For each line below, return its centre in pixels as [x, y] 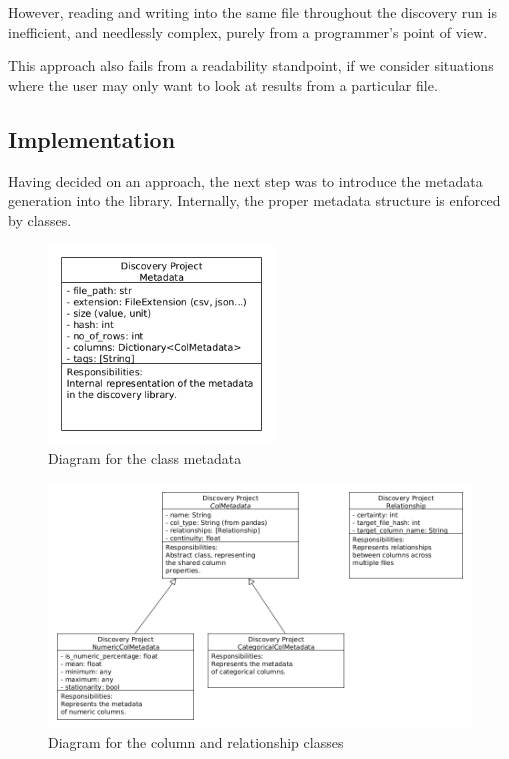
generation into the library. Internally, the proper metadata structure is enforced [254, 200]
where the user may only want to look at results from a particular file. [223, 84]
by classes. [40, 219]
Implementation [92, 138]
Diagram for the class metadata [145, 458]
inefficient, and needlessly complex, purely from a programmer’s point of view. [248, 31]
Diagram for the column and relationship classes [196, 742]
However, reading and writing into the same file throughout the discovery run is [252, 12]
